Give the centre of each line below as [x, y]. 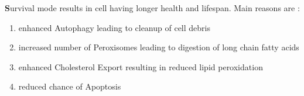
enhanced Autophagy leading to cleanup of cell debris [114, 27]
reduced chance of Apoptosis [70, 86]
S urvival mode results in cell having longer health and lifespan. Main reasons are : [152, 8]
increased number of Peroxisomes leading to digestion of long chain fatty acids [159, 47]
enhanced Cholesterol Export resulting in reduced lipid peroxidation [141, 66]
